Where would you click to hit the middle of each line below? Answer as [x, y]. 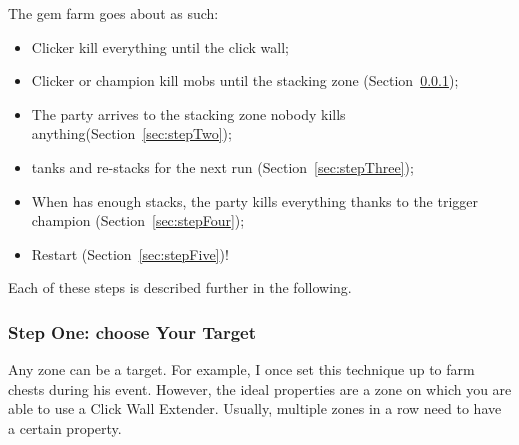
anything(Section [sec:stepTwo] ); [131, 133]
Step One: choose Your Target [132, 331]
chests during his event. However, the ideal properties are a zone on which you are [260, 388]
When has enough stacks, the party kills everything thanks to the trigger [255, 200]
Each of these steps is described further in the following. [180, 287]
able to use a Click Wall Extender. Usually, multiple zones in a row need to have [255, 408]
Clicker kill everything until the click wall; [160, 46]
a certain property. [65, 427]
